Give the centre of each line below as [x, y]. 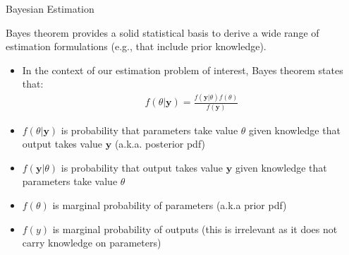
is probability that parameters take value [149, 130]
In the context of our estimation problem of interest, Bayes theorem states [183, 70]
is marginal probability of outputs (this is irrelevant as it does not [195, 229]
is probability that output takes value [142, 167]
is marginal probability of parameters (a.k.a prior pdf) [170, 205]
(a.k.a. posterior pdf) [160, 144]
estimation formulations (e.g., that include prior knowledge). [136, 46]
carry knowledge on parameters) [92, 243]
